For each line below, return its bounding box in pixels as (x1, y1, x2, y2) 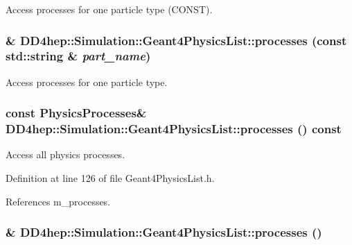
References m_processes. (6, 194, 111, 208)
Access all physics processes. (6, 147, 125, 162)
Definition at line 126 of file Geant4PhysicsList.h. (6, 171, 215, 185)
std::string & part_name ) (6, 47, 151, 65)
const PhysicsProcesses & (6, 104, 147, 121)
